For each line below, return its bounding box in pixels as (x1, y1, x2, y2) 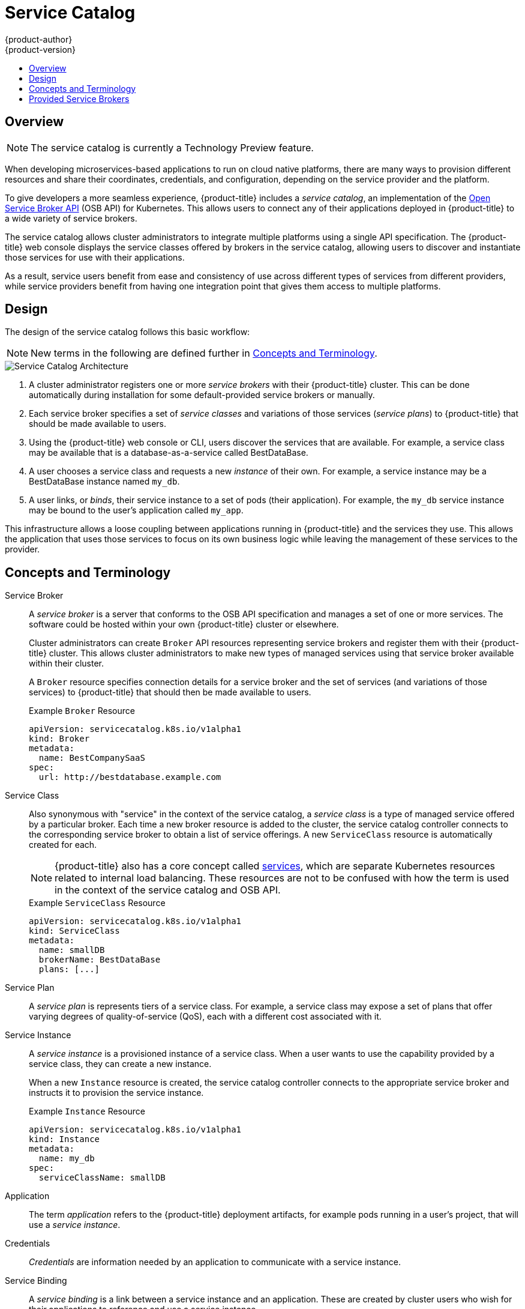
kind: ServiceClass (29, 926, 120, 936)
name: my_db (38, 1153, 95, 1164)
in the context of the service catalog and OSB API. (55, 884, 281, 896)
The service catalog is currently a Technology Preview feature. (31, 141, 314, 154)
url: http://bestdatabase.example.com (38, 772, 221, 782)
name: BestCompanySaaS (38, 753, 145, 763)
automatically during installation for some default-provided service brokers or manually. (29, 390, 375, 401)
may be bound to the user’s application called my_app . (29, 505, 244, 516)
